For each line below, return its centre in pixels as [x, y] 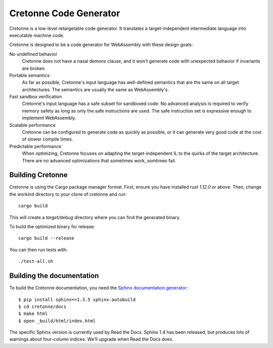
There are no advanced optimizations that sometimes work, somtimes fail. [99, 160]
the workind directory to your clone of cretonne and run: [68, 194]
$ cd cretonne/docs [42, 306]
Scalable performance [32, 125]
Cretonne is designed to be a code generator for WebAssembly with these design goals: [101, 45]
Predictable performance [35, 146]
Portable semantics [30, 75]
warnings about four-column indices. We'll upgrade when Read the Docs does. [92, 339]
